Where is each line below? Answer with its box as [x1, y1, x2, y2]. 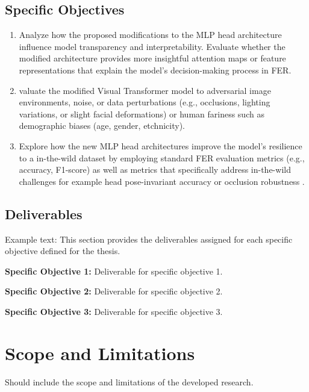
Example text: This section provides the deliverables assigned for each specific [5, 232, 293, 245]
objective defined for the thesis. [5, 244, 120, 257]
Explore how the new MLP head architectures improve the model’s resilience [19, 139, 302, 152]
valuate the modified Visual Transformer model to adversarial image [19, 84, 271, 96]
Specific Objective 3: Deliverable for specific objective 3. [5, 305, 223, 317]
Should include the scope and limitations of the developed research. [5, 375, 254, 388]
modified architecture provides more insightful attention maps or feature [19, 52, 286, 64]
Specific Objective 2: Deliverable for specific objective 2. [5, 285, 223, 297]
